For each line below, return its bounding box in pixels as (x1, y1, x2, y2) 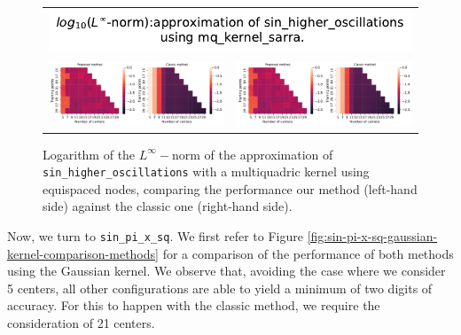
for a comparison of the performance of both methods (162, 244, 454, 262)
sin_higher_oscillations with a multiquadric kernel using (43, 162, 370, 181)
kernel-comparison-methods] (7, 244, 159, 262)
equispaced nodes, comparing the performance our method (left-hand (43, 179, 418, 198)
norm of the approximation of (172, 144, 333, 163)
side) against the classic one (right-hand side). (43, 197, 293, 215)
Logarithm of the (43, 144, 136, 163)
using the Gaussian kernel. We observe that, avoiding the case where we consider (7, 261, 446, 280)
